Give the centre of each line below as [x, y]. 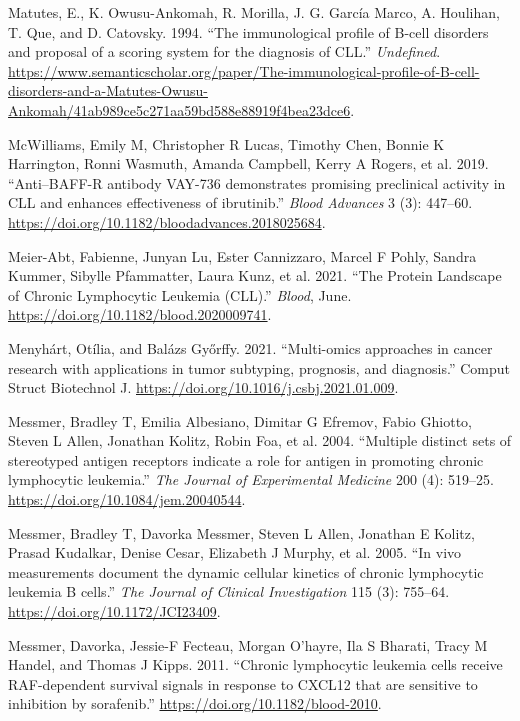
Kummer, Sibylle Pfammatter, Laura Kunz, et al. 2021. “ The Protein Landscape [255, 275]
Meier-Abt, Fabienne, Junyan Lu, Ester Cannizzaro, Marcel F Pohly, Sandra [242, 255]
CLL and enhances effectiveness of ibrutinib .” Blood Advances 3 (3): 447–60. [240, 202]
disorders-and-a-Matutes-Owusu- [108, 90]
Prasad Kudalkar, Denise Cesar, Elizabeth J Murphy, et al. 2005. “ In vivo [235, 552]
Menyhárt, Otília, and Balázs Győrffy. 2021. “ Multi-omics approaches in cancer [250, 347]
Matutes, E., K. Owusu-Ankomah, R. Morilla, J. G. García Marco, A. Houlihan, [254, 12]
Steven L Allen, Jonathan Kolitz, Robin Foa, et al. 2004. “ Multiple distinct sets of [260, 440]
